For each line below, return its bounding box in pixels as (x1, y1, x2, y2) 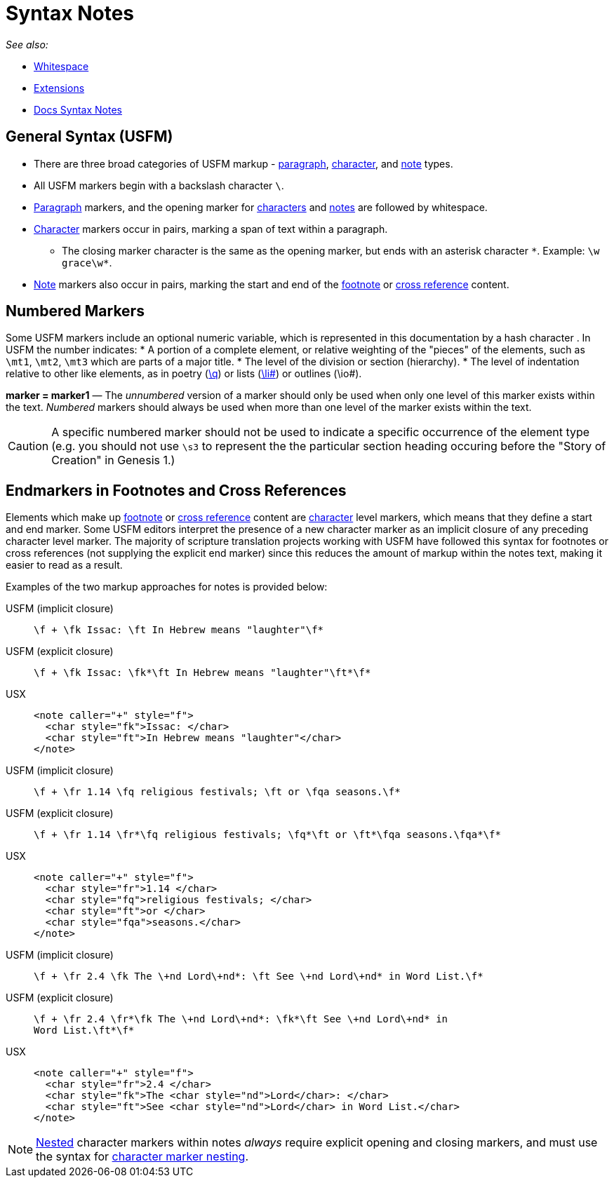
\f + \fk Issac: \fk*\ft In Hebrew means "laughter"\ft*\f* (34, 667, 371, 679)
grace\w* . (62, 256, 112, 269)
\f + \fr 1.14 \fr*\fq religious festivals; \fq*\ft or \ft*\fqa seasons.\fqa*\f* (34, 829, 501, 841)
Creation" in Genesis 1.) (51, 453, 175, 468)
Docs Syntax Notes (34, 103, 122, 116)
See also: (6, 38, 48, 50)
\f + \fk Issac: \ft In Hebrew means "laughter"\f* (34, 624, 324, 636)
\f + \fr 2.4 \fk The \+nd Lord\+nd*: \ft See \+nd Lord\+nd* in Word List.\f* (34, 971, 483, 982)
